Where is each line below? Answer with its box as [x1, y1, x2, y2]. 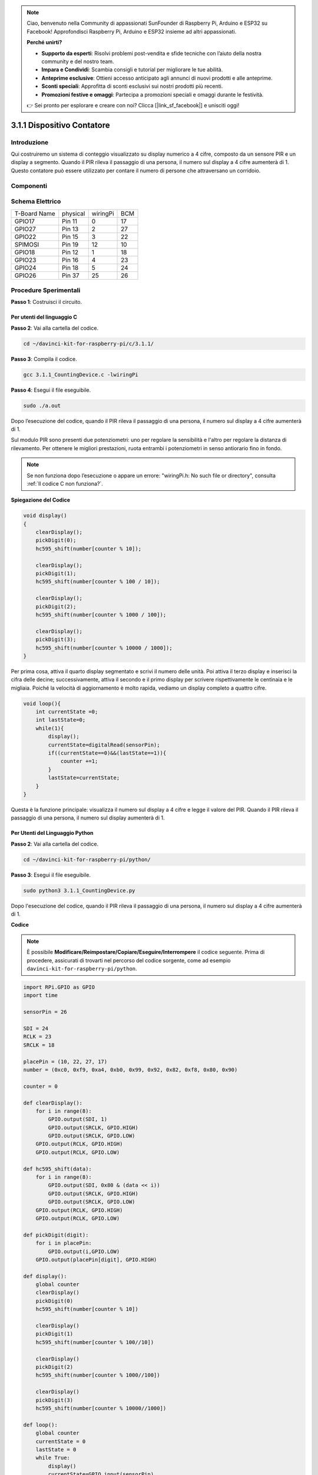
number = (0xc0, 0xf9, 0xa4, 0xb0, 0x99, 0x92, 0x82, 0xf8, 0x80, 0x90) [23, 1066, 238, 1073]
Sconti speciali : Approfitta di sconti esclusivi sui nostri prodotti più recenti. [41, 83, 223, 90]
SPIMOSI [14, 240, 39, 248]
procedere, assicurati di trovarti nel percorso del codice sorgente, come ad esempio [26, 956, 231, 964]
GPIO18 [14, 248, 35, 256]
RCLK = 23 [23, 1033, 52, 1040]
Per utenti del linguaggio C [11, 313, 78, 321]
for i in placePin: [35, 1240, 92, 1247]
